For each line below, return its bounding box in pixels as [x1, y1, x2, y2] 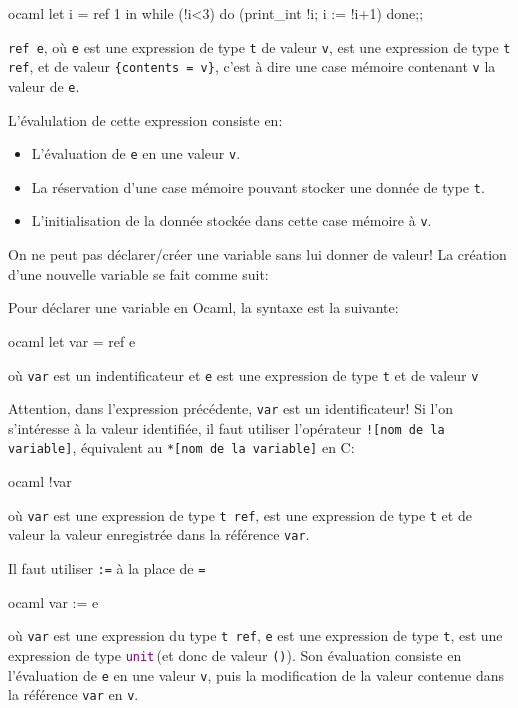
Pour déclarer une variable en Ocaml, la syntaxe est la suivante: [8, 297, 399, 318]
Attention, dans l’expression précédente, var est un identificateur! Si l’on [8, 398, 454, 419]
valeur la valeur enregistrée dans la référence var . [8, 524, 310, 545]
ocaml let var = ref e [8, 330, 136, 351]
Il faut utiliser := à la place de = [8, 558, 206, 579]
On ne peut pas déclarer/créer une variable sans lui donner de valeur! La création [8, 244, 507, 265]
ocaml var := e [8, 591, 99, 612]
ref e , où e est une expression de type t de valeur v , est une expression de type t [8, 36, 511, 57]
